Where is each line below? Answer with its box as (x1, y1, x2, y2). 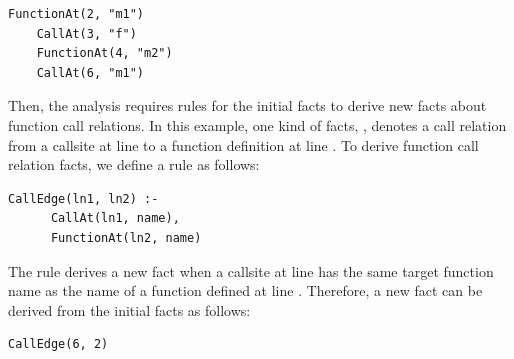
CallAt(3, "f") (36, 26, 137, 41)
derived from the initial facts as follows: (8, 299, 251, 320)
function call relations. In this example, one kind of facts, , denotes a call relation (8, 114, 507, 135)
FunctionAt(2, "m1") (8, 7, 145, 21)
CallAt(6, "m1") (36, 65, 145, 80)
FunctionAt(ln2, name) (50, 230, 202, 245)
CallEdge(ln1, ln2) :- (8, 191, 159, 206)
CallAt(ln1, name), (50, 211, 180, 226)
